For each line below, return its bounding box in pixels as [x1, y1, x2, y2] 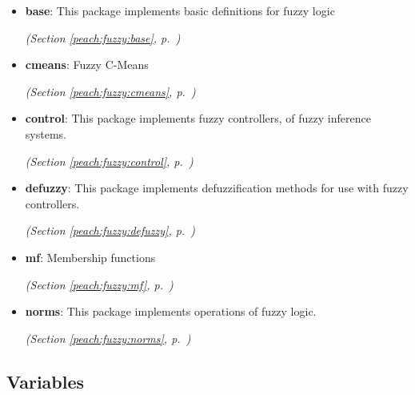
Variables [6, 369, 85, 393]
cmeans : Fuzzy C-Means [25, 56, 149, 73]
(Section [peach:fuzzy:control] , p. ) [25, 152, 194, 169]
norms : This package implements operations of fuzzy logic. [25, 303, 317, 320]
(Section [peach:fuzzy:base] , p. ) [25, 29, 181, 46]
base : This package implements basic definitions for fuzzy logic [25, 2, 335, 18]
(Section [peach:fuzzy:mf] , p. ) [25, 276, 174, 292]
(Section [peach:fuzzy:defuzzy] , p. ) [25, 222, 196, 239]
